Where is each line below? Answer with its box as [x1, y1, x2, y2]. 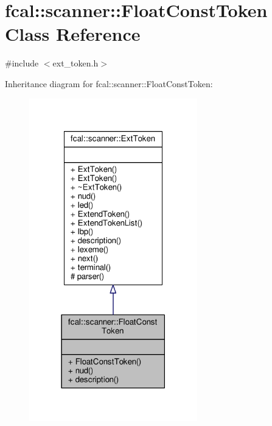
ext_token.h [52, 57, 99, 69]
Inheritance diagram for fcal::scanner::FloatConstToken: [5, 77, 213, 90]
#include [5, 57, 39, 69]
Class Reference [5, 21, 141, 46]
